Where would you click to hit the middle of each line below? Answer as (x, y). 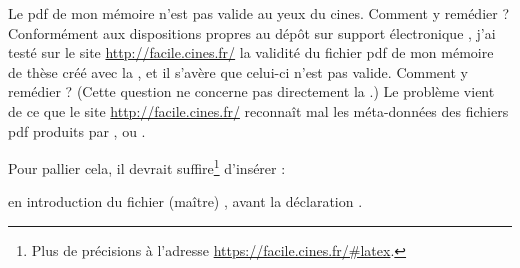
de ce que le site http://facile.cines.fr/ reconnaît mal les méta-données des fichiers (258, 110)
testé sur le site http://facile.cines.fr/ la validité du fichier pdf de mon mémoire (251, 52)
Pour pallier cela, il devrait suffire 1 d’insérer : (147, 166)
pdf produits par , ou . (77, 130)
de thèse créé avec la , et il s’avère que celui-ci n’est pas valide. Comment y (238, 71)
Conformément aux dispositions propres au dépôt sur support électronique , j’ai (252, 32)
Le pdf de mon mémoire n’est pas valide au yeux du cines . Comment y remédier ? (259, 13)
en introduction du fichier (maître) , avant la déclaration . (185, 201)
